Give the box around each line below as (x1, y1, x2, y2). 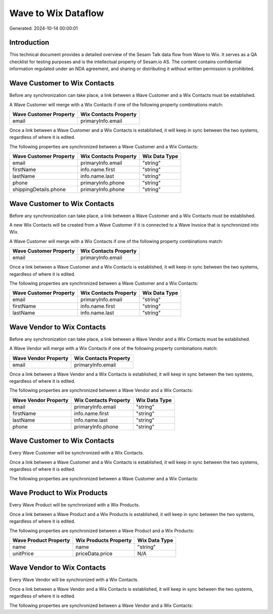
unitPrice (12, 550, 34, 557)
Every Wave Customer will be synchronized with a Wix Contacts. (9, 450, 144, 456)
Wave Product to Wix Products (9, 489, 108, 497)
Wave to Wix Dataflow (9, 8, 104, 19)
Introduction (9, 38, 50, 47)
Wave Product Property (12, 537, 70, 544)
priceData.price (75, 550, 113, 557)
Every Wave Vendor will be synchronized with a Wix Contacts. (9, 577, 139, 583)
